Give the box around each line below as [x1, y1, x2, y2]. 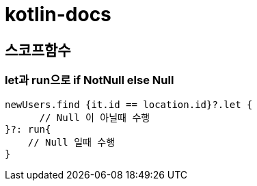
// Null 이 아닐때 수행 [39, 111, 150, 123]
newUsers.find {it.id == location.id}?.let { [5, 98, 253, 110]
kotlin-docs [5, 3, 111, 26]
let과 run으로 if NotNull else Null [5, 73, 174, 88]
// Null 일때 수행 [27, 136, 116, 148]
